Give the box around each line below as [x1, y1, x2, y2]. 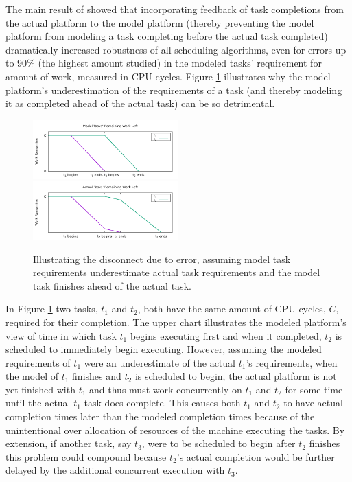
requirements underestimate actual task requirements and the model [33, 265, 320, 279]
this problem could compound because [5, 449, 167, 463]
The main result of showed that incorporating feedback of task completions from [5, 2, 344, 16]
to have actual [283, 395, 343, 410]
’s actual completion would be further [176, 449, 335, 463]
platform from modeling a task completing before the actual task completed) [5, 29, 328, 43]
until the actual [5, 395, 71, 410]
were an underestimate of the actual [84, 355, 235, 369]
